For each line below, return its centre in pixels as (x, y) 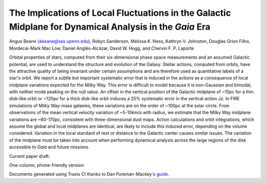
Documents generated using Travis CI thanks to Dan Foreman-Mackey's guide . (89, 174)
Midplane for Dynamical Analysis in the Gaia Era (110, 27)
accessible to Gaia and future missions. (49, 147)
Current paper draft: (30, 156)
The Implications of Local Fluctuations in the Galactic (120, 13)
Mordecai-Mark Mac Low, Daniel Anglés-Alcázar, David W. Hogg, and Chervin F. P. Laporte (101, 48)
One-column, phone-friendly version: (47, 165)
